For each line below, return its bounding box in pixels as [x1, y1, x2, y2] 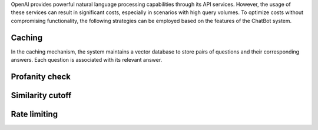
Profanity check [11, 71, 71, 82]
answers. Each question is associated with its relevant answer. [11, 56, 163, 64]
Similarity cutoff [11, 90, 72, 100]
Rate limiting [11, 109, 58, 119]
